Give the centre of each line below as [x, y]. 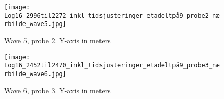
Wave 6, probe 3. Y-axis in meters [57, 90]
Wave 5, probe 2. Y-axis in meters [57, 40]
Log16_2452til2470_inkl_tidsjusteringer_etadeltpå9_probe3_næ [112, 66]
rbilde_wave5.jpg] [35, 24]
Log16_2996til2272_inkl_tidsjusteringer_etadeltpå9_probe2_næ [112, 16]
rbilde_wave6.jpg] [35, 74]
